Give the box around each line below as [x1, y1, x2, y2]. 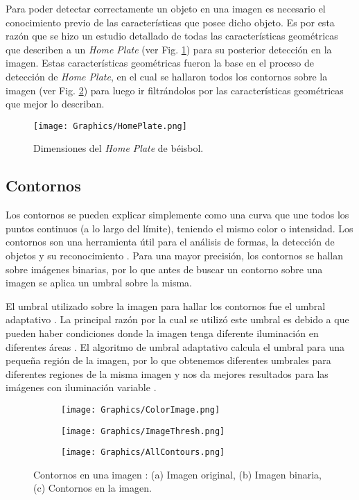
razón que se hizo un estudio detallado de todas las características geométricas [6, 28, 338, 43]
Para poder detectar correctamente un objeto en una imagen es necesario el [6, 1, 326, 15]
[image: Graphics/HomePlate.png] [33, 121, 187, 131]
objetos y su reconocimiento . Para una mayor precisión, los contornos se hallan [6, 248, 343, 262]
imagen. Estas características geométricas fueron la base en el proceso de [6, 55, 314, 70]
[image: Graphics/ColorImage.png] [61, 404, 220, 415]
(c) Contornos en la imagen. [33, 481, 152, 495]
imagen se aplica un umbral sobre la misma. [6, 275, 193, 290]
